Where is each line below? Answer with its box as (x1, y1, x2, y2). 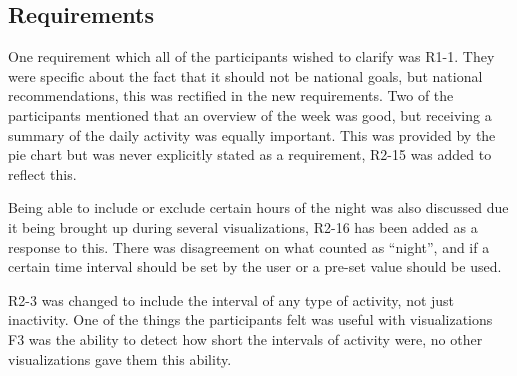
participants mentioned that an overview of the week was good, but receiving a (8, 104, 492, 125)
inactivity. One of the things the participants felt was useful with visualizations (8, 309, 493, 330)
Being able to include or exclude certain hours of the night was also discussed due (8, 197, 509, 218)
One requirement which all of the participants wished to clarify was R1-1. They (8, 46, 495, 67)
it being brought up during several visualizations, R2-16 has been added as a (8, 216, 478, 237)
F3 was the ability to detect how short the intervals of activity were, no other (8, 328, 483, 349)
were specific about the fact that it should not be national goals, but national (8, 65, 483, 86)
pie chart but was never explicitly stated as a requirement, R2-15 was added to (8, 144, 492, 165)
